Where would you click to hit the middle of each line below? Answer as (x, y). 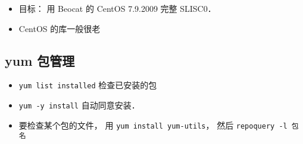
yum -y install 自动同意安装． (79, 105)
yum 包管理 (40, 60)
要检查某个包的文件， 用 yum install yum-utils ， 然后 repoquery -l (153, 125)
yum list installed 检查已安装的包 (88, 85)
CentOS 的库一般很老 (60, 28)
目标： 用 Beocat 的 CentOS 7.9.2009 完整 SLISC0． (117, 8)
